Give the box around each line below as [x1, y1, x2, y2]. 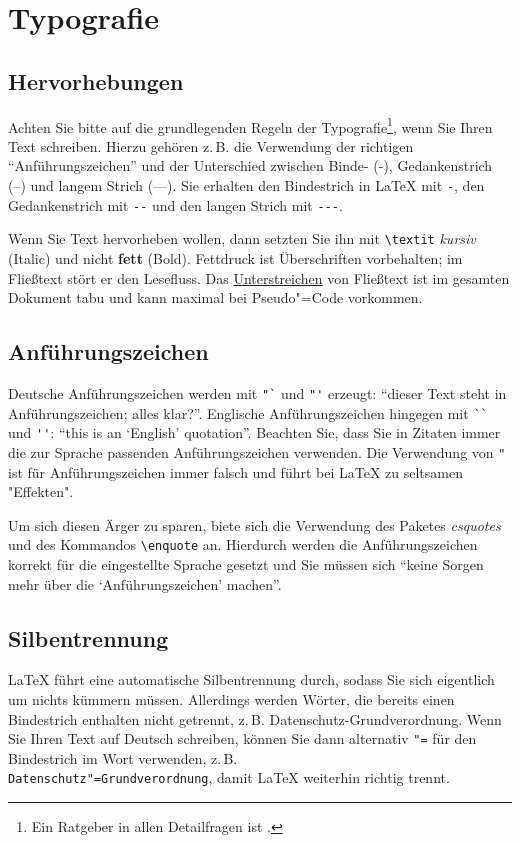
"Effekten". [8, 481, 74, 502]
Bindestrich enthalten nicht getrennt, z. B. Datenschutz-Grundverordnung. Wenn [8, 708, 502, 729]
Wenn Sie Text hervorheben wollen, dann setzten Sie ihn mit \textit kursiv [8, 228, 476, 249]
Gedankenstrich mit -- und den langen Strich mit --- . [8, 194, 343, 215]
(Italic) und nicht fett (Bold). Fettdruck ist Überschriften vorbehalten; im [8, 247, 463, 268]
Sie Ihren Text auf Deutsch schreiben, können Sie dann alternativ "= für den [8, 728, 477, 749]
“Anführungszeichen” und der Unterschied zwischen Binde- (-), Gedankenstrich [8, 155, 493, 176]
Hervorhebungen [8, 65, 184, 96]
